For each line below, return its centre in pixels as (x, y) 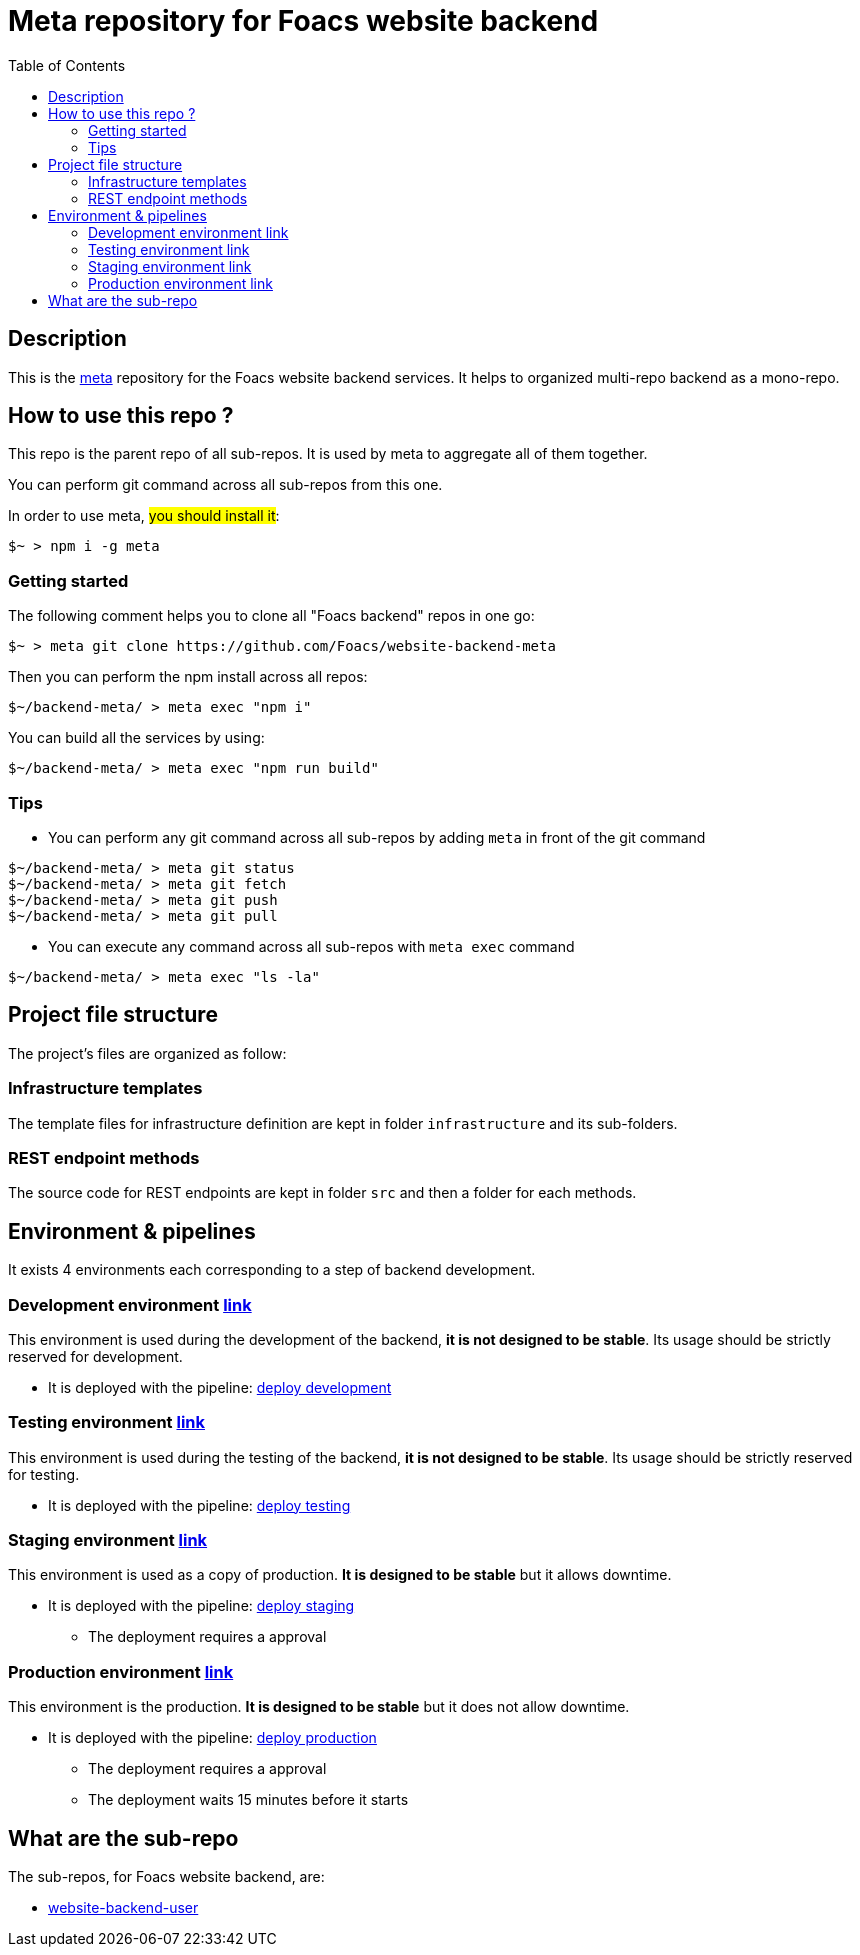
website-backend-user (123, 1907)
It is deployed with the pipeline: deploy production (212, 1738)
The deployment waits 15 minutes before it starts (248, 1800)
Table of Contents (67, 65)
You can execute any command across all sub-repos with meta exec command (311, 946)
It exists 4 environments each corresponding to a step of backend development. (272, 1270)
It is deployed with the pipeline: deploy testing (199, 1505)
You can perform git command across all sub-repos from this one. (225, 485)
